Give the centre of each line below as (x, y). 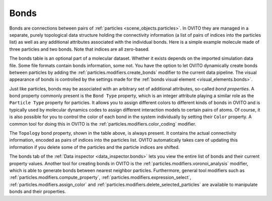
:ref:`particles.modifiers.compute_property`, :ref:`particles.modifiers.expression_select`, (100, 177)
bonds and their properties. (38, 191)
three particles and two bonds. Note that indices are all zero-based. (79, 49)
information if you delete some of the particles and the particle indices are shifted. (94, 147)
